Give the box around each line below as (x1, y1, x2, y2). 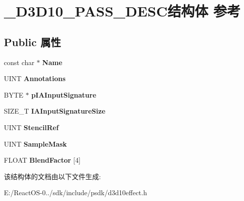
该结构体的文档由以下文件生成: (4, 171, 101, 181)
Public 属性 (4, 34, 61, 49)
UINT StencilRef (4, 122, 59, 132)
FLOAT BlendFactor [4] (4, 155, 81, 165)
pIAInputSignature (31, 89, 97, 100)
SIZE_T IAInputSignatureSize (4, 106, 106, 116)
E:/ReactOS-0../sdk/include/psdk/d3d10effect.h (4, 187, 147, 198)
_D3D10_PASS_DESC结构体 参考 (4, 1, 241, 21)
